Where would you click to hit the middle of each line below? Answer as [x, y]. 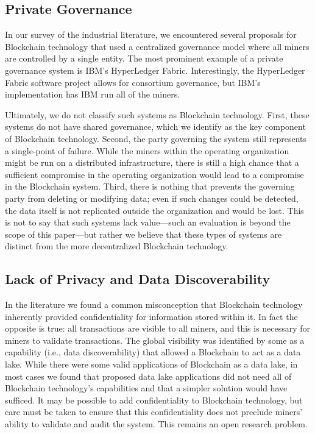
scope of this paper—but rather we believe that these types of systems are [143, 234]
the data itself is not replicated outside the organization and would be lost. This [154, 210]
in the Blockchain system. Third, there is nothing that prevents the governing [150, 186]
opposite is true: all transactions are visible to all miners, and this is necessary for [158, 328]
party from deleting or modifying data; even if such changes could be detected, [152, 198]
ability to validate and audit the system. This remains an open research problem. [156, 424]
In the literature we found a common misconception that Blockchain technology [154, 304]
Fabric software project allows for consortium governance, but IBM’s [133, 82]
